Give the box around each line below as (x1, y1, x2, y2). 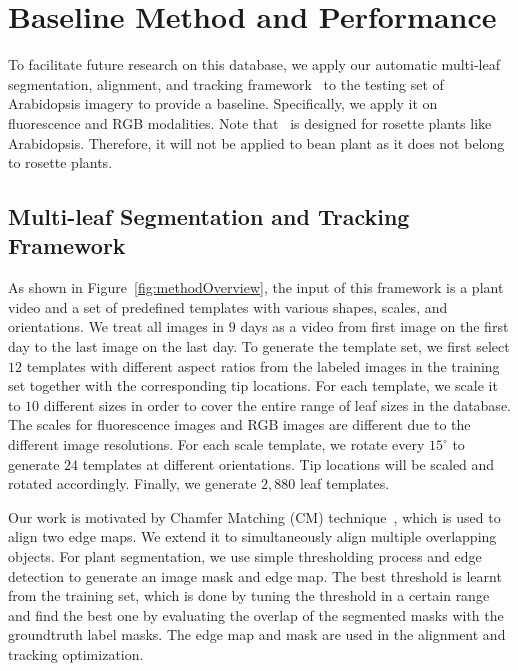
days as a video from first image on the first (240, 316, 509, 337)
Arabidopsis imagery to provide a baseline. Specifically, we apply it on (8, 93, 438, 114)
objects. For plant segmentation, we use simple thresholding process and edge (8, 546, 482, 566)
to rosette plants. (8, 152, 113, 173)
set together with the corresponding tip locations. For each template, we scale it (8, 375, 498, 396)
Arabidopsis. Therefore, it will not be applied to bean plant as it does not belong (8, 132, 505, 153)
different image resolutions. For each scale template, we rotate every (8, 434, 425, 455)
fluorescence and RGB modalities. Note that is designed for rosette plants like (8, 112, 492, 133)
